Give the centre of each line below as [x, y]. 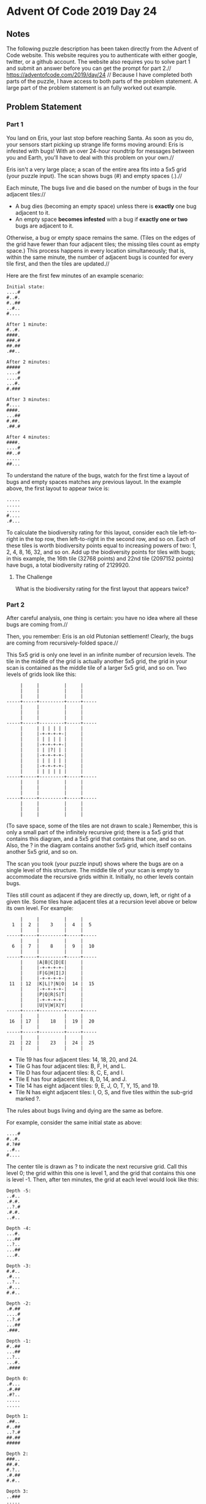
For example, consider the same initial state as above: [74, 1122]
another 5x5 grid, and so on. [42, 851]
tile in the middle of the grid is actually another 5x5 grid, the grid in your [97, 661]
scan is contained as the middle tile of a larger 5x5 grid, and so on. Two [97, 667]
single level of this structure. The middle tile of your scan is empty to [93, 870]
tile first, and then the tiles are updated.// [58, 263]
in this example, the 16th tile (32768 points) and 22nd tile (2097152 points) [100, 558]
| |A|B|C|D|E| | [52, 962]
